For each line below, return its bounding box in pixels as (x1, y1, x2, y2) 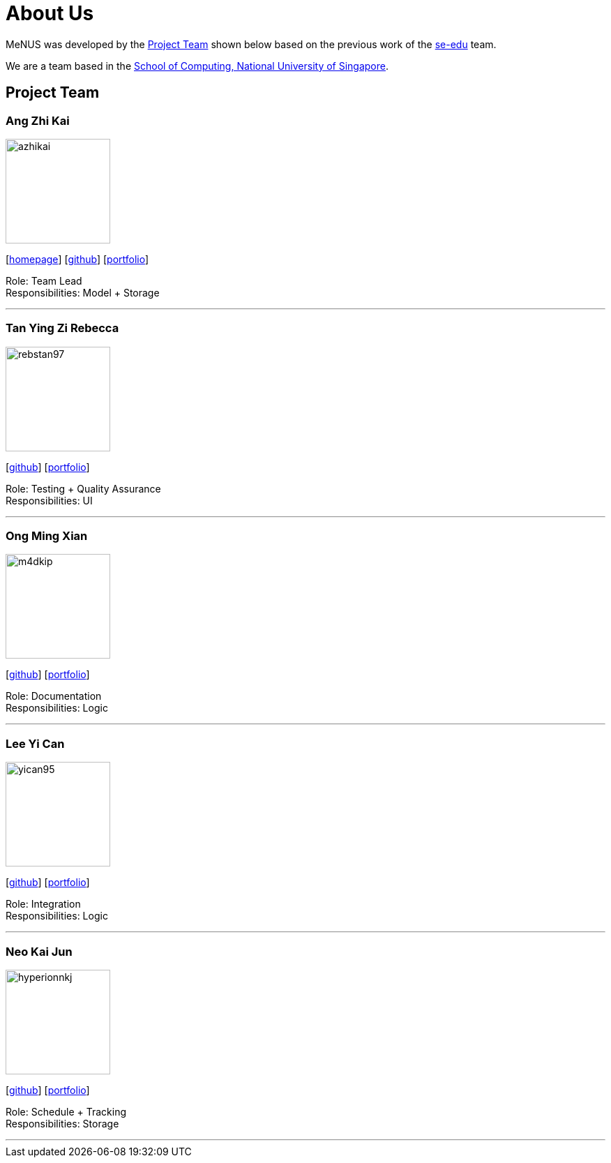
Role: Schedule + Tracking (6, 1105, 126, 1118)
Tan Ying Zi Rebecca (6, 321, 119, 336)
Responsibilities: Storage (6, 1117, 119, 1130)
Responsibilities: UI (6, 494, 93, 507)
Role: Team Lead (6, 274, 82, 287)
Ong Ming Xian (6, 529, 88, 543)
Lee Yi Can (6, 736, 65, 751)
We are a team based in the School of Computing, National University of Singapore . (6, 59, 389, 72)
